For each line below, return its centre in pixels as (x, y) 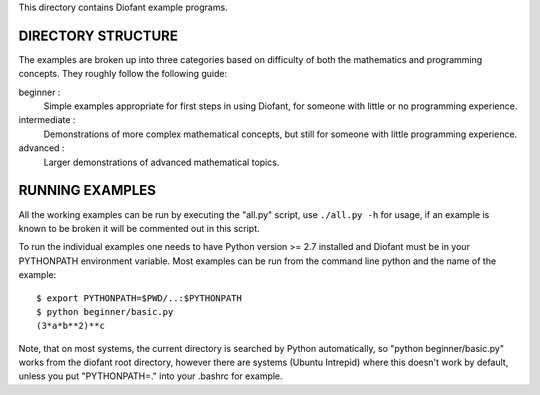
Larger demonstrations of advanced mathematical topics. (161, 162)
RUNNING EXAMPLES (87, 190)
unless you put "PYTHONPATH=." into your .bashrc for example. (151, 376)
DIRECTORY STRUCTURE (98, 35)
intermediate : (47, 120)
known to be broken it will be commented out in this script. (139, 228)
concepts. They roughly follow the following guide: (123, 74)
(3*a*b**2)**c (70, 326)
